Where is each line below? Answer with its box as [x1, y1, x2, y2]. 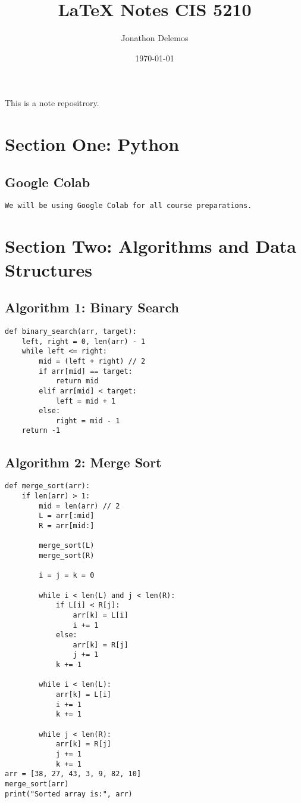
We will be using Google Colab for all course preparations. [5, 201, 252, 210]
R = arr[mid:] [39, 521, 95, 530]
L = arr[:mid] [39, 511, 95, 520]
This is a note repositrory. [5, 97, 99, 109]
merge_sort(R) [39, 551, 95, 560]
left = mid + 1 [55, 396, 116, 405]
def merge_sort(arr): [5, 482, 90, 491]
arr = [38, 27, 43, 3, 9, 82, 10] [5, 770, 142, 779]
